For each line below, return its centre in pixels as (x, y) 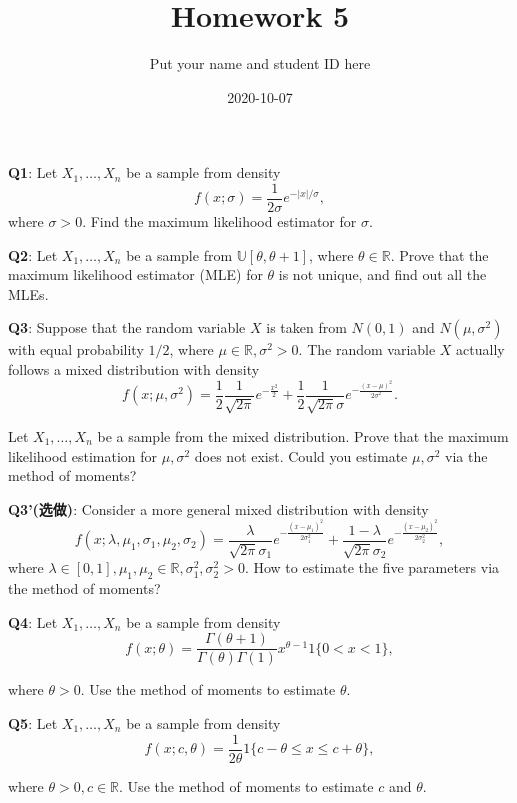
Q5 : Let (33, 723)
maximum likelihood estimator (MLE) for (135, 274)
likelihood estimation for (83, 455)
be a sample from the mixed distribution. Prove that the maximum (303, 435)
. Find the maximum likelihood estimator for (219, 220)
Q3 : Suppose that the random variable (127, 327)
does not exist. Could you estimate (301, 455)
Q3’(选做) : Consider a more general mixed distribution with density (218, 508)
